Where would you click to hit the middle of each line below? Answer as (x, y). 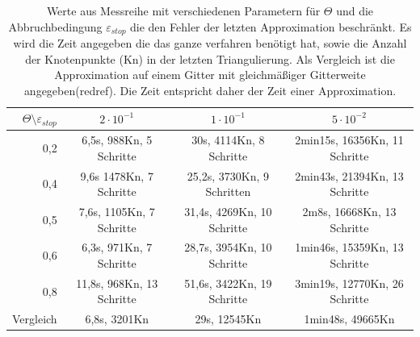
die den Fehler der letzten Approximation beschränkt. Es (271, 26)
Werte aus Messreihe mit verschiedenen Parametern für (183, 10)
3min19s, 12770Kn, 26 (349, 283)
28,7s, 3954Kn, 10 (228, 247)
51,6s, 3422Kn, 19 (228, 283)
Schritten (228, 191)
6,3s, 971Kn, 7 (117, 247)
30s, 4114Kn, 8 (228, 140)
